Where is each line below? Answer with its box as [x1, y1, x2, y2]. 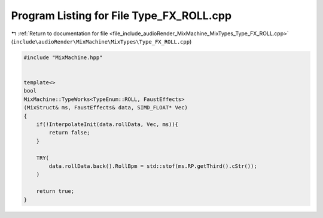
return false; [48, 129, 90, 136]
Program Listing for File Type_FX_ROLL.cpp [11, 9, 232, 22]
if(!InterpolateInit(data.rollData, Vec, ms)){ [36, 121, 179, 128]
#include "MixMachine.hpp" [23, 54, 103, 61]
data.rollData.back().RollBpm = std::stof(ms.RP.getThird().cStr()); [48, 163, 257, 170]
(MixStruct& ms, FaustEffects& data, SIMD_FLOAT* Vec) [23, 105, 188, 111]
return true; [36, 188, 75, 195]
